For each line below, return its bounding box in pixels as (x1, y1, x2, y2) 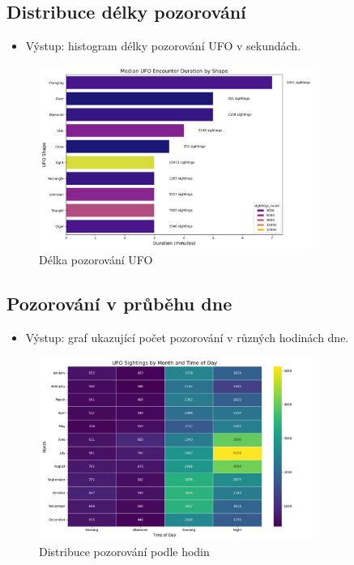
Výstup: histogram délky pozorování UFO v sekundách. (25, 37, 301, 54)
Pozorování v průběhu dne (6, 291, 232, 316)
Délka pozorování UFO (39, 251, 153, 268)
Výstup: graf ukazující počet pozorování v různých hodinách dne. (25, 329, 349, 346)
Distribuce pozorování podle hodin (39, 543, 210, 560)
